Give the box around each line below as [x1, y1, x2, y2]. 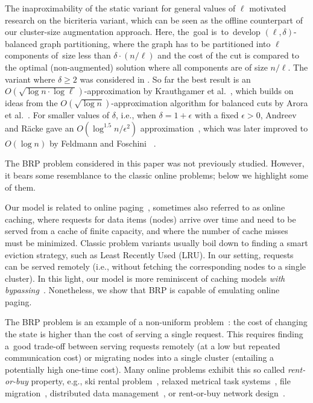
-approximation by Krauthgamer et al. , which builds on [84, 84, 294, 97]
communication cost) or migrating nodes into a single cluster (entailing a [5, 351, 274, 364]
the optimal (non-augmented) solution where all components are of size [5, 60, 268, 73]
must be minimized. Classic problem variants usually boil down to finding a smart [5, 236, 308, 249]
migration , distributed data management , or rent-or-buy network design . [5, 387, 285, 399]
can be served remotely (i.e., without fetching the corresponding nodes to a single [5, 260, 306, 273]
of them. [5, 180, 36, 193]
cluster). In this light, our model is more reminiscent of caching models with [5, 271, 285, 284]
